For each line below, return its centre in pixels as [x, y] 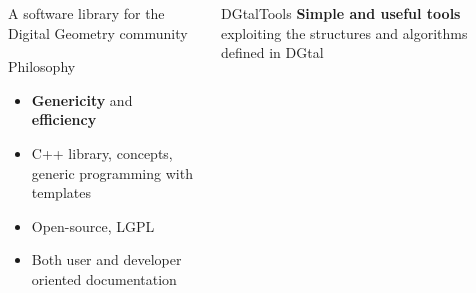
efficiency [64, 119]
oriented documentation [104, 278]
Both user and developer [106, 259]
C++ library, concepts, [102, 152]
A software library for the [86, 13]
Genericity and [82, 99]
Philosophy [42, 66]
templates [61, 192]
